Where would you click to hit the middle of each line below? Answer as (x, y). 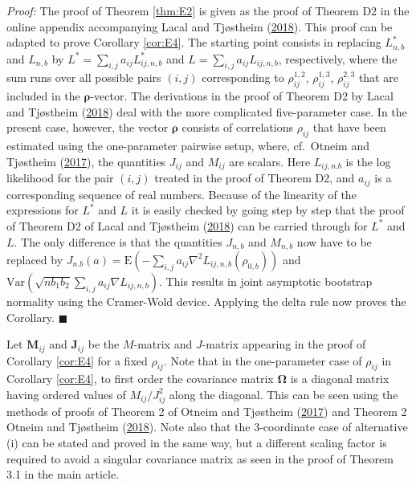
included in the (43, 96)
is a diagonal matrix (340, 379)
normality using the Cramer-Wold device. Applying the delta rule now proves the (206, 301)
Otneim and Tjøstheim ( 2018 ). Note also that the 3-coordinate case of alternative (207, 427)
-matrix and (163, 344)
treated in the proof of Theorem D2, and (255, 178)
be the (104, 344)
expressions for (43, 210)
